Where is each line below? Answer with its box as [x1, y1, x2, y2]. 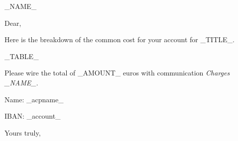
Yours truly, [4, 127, 41, 138]
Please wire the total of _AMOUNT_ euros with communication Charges [4, 68, 230, 78]
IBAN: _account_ [4, 111, 61, 121]
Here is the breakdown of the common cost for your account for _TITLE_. [4, 34, 235, 45]
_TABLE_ [4, 51, 39, 61]
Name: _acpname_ [4, 94, 64, 104]
